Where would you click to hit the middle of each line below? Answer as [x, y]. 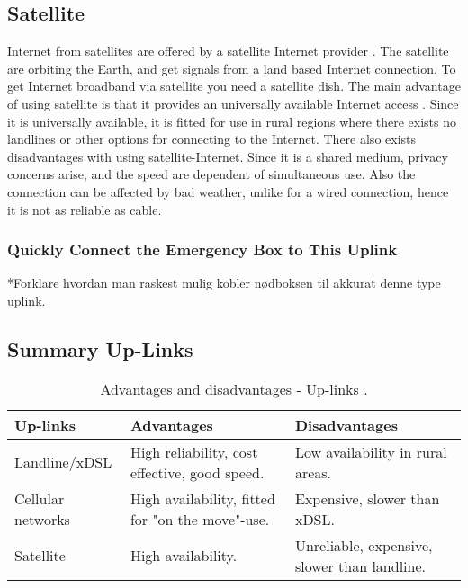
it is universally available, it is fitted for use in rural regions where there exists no [232, 121]
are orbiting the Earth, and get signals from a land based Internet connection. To [232, 68]
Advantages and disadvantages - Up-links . [234, 388]
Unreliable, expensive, [364, 545]
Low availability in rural [371, 451]
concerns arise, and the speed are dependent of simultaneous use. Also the [211, 174]
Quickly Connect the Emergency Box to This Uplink [202, 249]
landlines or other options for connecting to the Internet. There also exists [212, 139]
